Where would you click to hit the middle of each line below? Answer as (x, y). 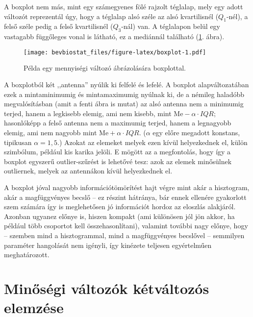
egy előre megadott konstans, (196, 132)
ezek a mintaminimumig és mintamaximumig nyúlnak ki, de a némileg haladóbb (124, 94)
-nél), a (237, 16)
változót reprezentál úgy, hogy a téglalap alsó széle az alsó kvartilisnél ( (111, 16)
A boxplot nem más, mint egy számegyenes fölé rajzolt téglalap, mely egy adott (124, 6)
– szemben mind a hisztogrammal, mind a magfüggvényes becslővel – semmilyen (124, 235)
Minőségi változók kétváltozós (107, 288)
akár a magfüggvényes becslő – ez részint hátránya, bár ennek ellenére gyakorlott (125, 197)
